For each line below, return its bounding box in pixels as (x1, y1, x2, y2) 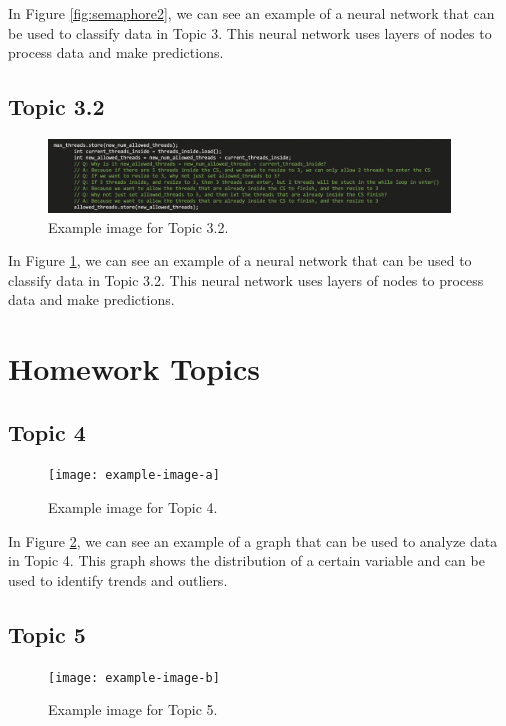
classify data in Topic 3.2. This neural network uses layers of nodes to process (8, 269, 484, 290)
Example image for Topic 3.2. (48, 216, 229, 237)
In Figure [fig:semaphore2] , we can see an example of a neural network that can (8, 3, 495, 23)
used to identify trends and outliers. (8, 569, 228, 590)
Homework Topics (8, 348, 261, 389)
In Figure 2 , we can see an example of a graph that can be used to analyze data (8, 530, 498, 551)
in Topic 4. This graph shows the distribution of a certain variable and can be (8, 550, 485, 571)
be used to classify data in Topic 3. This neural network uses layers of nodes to (8, 22, 492, 43)
